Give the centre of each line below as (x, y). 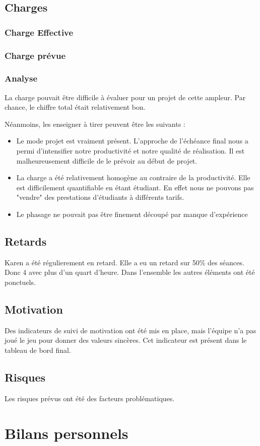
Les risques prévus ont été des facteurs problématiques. (90, 398)
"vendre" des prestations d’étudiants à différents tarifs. (100, 197)
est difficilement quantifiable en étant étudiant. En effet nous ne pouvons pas (135, 187)
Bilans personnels (67, 433)
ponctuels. (20, 282)
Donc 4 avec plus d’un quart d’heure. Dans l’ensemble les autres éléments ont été (130, 272)
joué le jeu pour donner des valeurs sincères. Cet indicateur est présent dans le (126, 340)
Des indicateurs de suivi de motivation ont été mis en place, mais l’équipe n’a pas (131, 330)
